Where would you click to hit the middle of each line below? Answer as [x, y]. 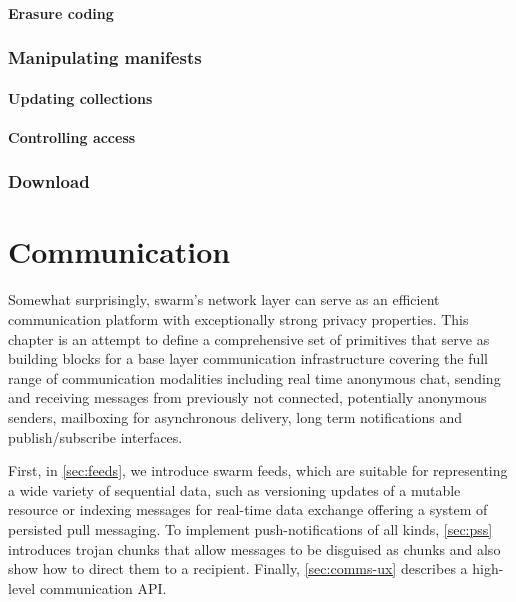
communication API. [103, 587]
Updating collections [80, 97]
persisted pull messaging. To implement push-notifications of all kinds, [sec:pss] [250, 528]
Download [49, 181]
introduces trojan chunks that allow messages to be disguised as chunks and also [254, 548]
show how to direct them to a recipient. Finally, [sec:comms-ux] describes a [238, 568]
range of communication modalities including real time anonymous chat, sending [254, 377]
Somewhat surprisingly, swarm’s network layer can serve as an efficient [224, 299]
